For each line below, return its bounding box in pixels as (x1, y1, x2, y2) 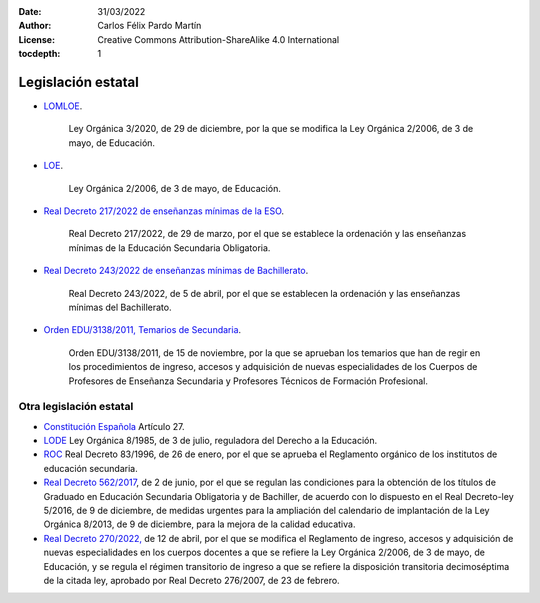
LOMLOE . (43, 100, 83, 112)
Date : (18, 6, 42, 17)
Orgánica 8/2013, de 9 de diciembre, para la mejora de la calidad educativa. (43, 518, 356, 530)
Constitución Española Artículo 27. (43, 420, 185, 432)
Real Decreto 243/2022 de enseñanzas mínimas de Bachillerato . (43, 265, 309, 277)
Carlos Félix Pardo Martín (97, 20, 202, 32)
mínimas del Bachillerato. (68, 301, 172, 313)
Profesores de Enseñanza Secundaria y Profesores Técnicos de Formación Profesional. (68, 375, 429, 387)
